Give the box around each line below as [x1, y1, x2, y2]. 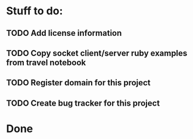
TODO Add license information [6, 28, 122, 38]
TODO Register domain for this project [6, 78, 151, 88]
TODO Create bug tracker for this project [6, 98, 160, 108]
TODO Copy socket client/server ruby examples [6, 48, 188, 58]
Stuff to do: [6, 4, 63, 18]
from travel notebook [6, 57, 86, 67]
